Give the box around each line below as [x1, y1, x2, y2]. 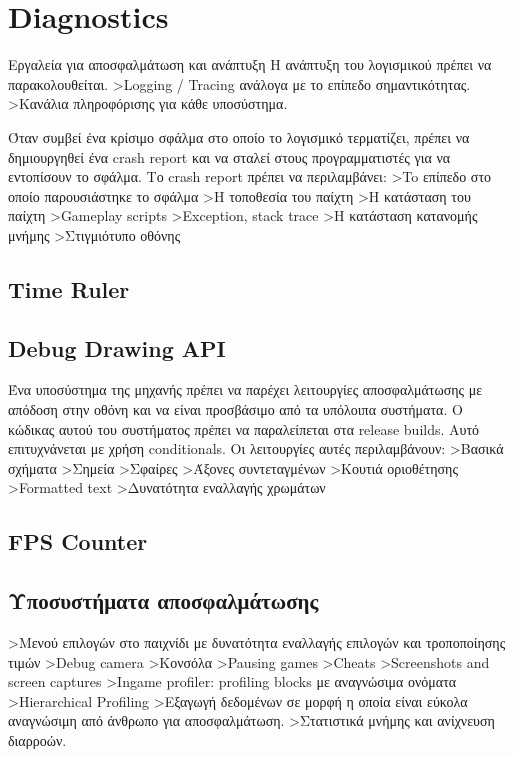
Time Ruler [8, 273, 130, 304]
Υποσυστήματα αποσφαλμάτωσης [8, 585, 319, 616]
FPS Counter [8, 526, 148, 557]
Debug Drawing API [8, 332, 226, 363]
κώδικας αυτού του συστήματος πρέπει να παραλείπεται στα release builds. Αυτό [8, 418, 480, 439]
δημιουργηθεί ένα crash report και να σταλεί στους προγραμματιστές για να [8, 146, 451, 167]
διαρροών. [8, 729, 67, 750]
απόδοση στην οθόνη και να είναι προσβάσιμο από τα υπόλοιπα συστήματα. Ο [8, 399, 463, 420]
